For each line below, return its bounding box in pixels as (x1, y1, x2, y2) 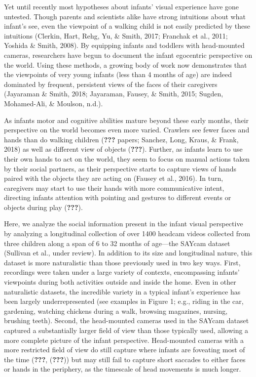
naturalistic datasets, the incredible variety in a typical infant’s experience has (4, 286, 241, 296)
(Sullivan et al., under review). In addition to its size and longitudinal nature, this (4, 248, 253, 258)
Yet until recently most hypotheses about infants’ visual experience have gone (4, 1, 239, 11)
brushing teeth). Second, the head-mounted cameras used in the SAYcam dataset (4, 315, 249, 326)
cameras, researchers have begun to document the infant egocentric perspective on (4, 49, 253, 60)
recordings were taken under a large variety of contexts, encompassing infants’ (4, 267, 240, 277)
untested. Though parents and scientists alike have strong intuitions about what (4, 11, 246, 21)
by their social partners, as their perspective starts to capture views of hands (4, 163, 237, 173)
